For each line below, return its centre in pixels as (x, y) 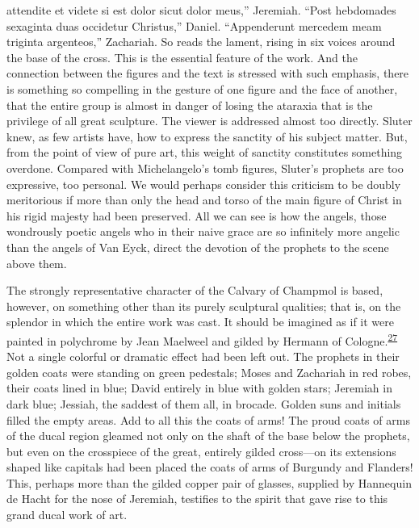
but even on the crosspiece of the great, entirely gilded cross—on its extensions (201, 451)
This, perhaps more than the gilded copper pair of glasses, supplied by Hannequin (209, 482)
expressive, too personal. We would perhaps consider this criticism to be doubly (204, 184)
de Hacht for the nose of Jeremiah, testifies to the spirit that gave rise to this (197, 499)
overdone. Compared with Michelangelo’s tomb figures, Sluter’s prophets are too (205, 168)
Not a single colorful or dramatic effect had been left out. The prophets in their (203, 356)
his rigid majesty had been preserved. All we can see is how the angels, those (197, 215)
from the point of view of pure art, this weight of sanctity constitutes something (205, 152)
